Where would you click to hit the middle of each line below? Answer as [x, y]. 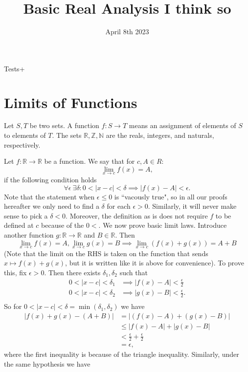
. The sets [67, 135]
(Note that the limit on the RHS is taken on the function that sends [106, 253]
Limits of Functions [71, 102]
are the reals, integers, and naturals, [160, 135]
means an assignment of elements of [182, 125]
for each [119, 206]
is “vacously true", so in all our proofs [171, 196]
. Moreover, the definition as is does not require [137, 215]
